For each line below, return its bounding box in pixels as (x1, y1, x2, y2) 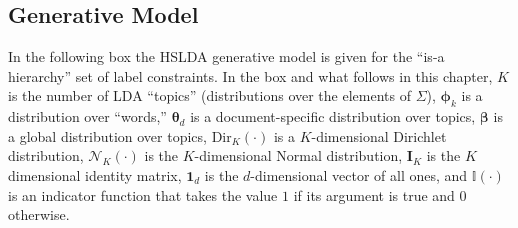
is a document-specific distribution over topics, (190, 106, 476, 127)
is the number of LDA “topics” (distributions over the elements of (8, 85, 411, 106)
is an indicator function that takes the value (8, 184, 278, 205)
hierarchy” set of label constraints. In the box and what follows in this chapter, (8, 65, 493, 86)
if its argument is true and (293, 184, 455, 205)
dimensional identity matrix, (8, 164, 182, 185)
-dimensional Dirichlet (311, 125, 447, 146)
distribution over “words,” (8, 106, 167, 127)
